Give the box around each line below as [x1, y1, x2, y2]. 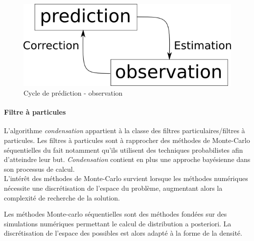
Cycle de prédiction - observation [23, 88, 123, 98]
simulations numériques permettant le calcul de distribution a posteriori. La [4, 218, 231, 228]
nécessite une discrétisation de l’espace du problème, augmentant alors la [4, 182, 223, 193]
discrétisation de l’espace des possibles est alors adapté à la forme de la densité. [4, 228, 242, 238]
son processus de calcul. [4, 163, 75, 174]
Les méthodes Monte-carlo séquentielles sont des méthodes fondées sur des [4, 209, 227, 219]
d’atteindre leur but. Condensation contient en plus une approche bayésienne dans [4, 154, 251, 164]
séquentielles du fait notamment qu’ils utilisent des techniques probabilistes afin [4, 144, 243, 155]
